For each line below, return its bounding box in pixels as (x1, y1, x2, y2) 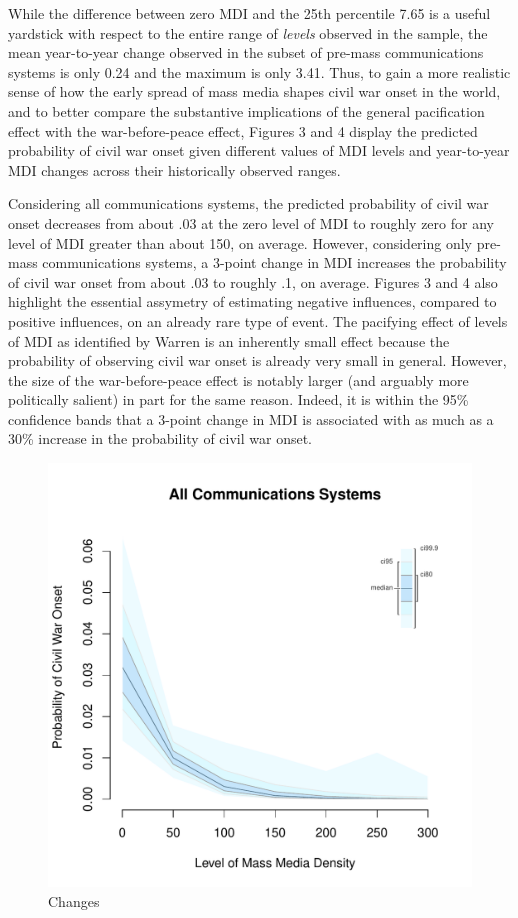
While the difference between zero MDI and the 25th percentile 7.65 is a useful (8, 3, 491, 23)
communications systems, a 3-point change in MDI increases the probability (42, 252, 507, 273)
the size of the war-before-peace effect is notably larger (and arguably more (8, 369, 469, 390)
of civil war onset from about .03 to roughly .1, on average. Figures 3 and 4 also (8, 271, 498, 292)
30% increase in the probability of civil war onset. (8, 428, 312, 449)
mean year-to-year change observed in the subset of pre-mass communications (8, 42, 484, 63)
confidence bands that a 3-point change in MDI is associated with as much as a (8, 408, 494, 429)
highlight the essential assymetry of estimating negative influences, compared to (8, 291, 497, 312)
